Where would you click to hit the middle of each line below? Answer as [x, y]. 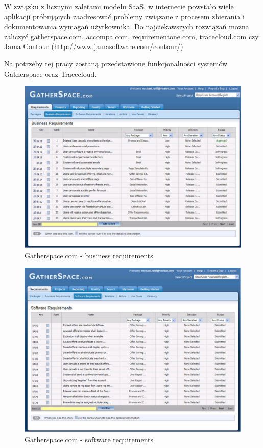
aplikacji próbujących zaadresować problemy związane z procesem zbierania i [124, 16]
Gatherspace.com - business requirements [89, 255]
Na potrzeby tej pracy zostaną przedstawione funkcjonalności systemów [116, 63]
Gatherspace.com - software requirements [89, 440]
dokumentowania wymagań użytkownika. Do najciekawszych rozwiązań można [127, 26]
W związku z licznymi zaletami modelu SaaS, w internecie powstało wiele [119, 6]
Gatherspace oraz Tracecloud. [51, 73]
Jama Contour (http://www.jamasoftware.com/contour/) [94, 46]
